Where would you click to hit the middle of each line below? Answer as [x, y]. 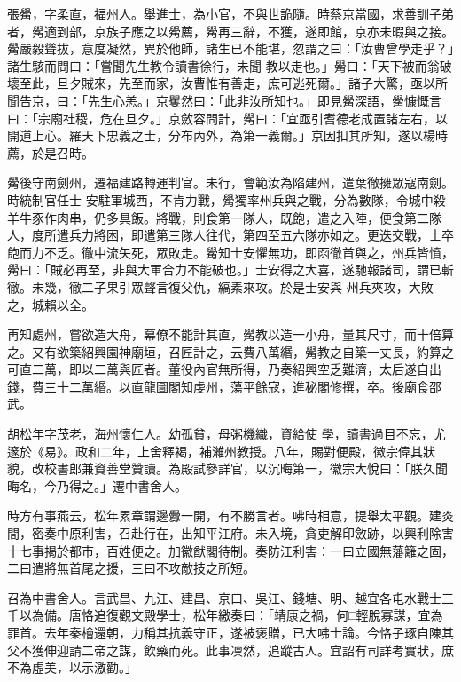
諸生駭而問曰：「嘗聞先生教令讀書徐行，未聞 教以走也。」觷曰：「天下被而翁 [223, 65]
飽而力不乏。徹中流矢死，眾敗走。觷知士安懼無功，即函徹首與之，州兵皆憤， [230, 252]
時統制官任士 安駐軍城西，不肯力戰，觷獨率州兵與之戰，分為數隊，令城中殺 [227, 199]
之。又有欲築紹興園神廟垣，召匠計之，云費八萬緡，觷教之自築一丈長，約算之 [230, 351]
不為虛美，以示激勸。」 [72, 667]
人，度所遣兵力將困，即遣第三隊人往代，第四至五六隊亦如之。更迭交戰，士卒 [230, 235]
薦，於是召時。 [51, 152]
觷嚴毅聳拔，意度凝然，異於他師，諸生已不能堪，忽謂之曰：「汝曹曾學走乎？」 [230, 48]
